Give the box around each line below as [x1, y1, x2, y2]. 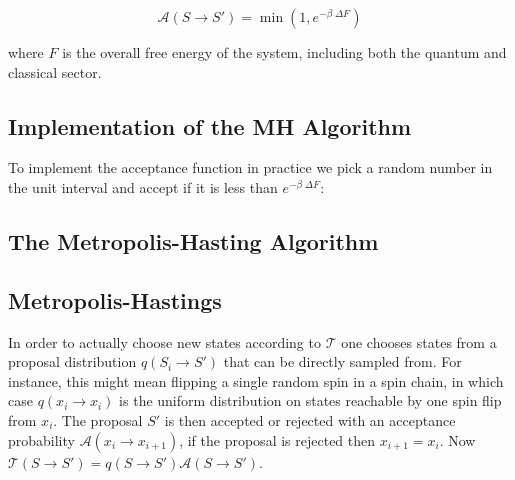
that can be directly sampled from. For [223, 351, 462, 372]
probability [8, 429, 75, 450]
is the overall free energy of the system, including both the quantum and [62, 42, 507, 62]
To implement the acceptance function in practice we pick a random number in [8, 157, 493, 178]
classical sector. [8, 61, 102, 82]
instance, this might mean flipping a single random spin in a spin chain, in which [8, 370, 504, 391]
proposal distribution [8, 351, 137, 372]
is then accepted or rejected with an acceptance [164, 409, 456, 430]
